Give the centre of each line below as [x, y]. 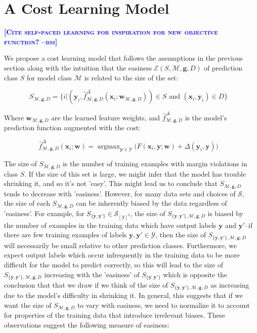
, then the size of [181, 235]
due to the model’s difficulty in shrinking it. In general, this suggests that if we [124, 295]
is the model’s [206, 117]
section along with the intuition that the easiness [78, 67]
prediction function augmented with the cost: [72, 128]
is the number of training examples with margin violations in [155, 164]
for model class [49, 77]
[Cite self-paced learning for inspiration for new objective [111, 32]
